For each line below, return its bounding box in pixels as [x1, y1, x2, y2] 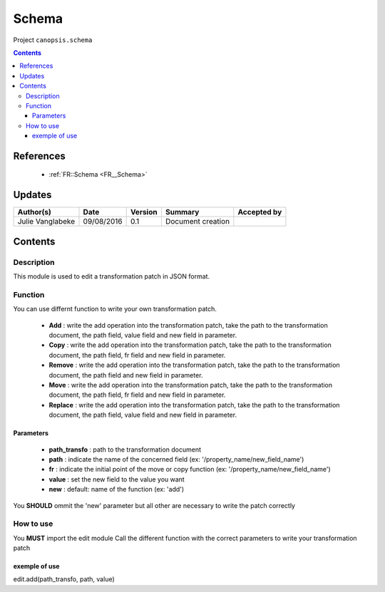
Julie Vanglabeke [17, 217, 76, 227]
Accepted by [237, 207, 282, 217]
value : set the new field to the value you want [48, 474, 185, 484]
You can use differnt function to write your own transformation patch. [13, 305, 217, 313]
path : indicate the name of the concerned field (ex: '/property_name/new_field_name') [48, 455, 304, 463]
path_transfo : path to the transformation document [48, 445, 202, 454]
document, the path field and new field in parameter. [48, 370, 203, 379]
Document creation [165, 217, 230, 227]
